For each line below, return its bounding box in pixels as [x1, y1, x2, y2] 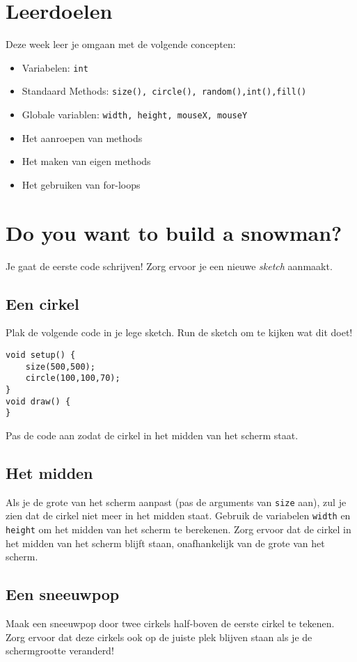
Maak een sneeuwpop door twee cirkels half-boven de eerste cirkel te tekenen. [6, 616, 335, 631]
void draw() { [6, 396, 71, 407]
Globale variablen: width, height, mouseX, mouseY [22, 107, 248, 122]
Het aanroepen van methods [22, 130, 143, 145]
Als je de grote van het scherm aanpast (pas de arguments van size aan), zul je [6, 494, 347, 509]
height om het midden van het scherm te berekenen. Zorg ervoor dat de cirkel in [6, 522, 351, 537]
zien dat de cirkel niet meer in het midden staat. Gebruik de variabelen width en [6, 508, 351, 523]
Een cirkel [6, 292, 79, 314]
